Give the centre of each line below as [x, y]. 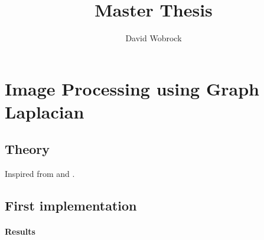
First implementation [71, 206]
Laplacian [45, 111]
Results [20, 231]
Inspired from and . [40, 174]
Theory [27, 149]
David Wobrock [154, 38]
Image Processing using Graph [132, 88]
